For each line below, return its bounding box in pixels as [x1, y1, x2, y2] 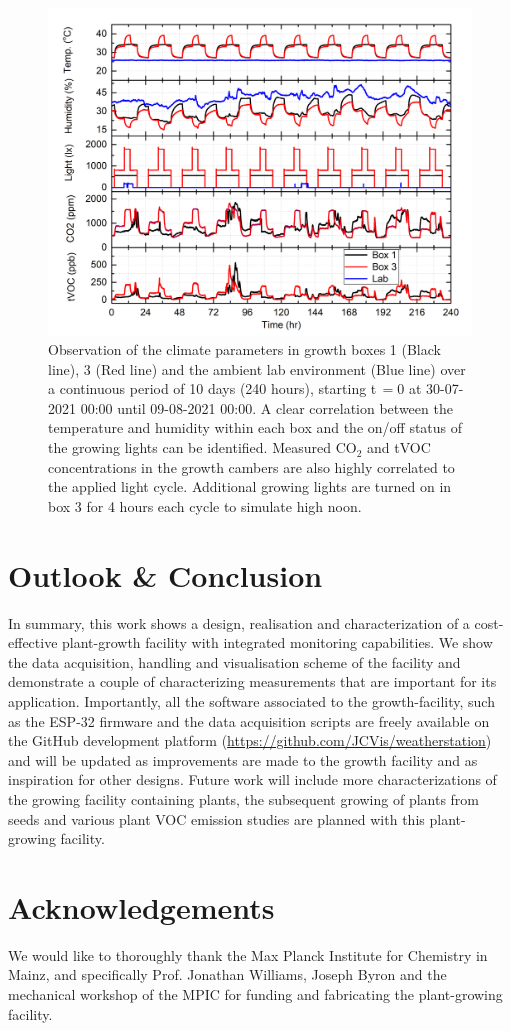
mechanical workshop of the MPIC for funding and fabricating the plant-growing [8, 984, 503, 1005]
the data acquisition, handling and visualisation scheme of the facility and [8, 651, 461, 672]
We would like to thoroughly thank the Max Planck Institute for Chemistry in [8, 944, 488, 965]
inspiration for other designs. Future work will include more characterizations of [8, 769, 497, 790]
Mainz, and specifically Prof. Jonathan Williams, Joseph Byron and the [8, 964, 447, 985]
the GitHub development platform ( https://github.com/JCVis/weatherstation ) [8, 730, 492, 751]
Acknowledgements [8, 886, 275, 927]
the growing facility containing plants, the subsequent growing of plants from [8, 788, 480, 809]
